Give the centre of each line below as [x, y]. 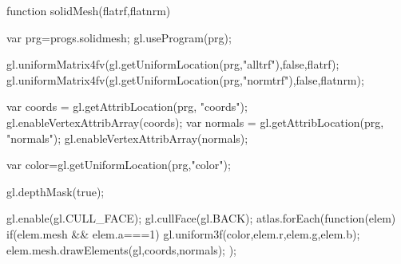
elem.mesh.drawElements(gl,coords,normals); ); [122, 249]
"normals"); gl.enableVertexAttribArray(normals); [127, 138]
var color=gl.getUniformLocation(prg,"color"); [119, 165]
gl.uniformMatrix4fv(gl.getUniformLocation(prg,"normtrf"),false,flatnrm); [185, 79]
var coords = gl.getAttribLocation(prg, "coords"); [127, 106]
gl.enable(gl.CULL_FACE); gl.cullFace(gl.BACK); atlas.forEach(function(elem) [201, 218]
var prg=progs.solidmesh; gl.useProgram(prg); [119, 37]
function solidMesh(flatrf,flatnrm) [89, 10]
